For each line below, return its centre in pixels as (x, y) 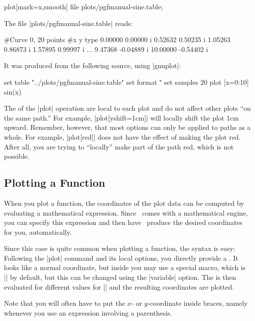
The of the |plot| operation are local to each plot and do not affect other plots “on (127, 108)
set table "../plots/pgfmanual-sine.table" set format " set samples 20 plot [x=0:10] (127, 82)
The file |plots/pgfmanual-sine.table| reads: (68, 23)
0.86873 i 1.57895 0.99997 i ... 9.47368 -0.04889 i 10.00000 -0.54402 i (106, 49)
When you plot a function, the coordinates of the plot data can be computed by (124, 203)
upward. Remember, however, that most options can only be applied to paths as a (127, 127)
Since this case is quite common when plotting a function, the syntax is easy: (120, 248)
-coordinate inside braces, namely (197, 303)
